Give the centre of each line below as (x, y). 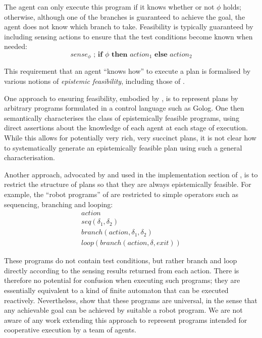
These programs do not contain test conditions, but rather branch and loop (121, 260)
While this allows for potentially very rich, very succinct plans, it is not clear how (130, 137)
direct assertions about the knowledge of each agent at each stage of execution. (126, 128)
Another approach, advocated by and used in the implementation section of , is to (131, 174)
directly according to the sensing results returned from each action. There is (122, 270)
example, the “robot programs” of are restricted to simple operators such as (121, 194)
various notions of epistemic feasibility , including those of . (94, 81)
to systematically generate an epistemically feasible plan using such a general (123, 147)
